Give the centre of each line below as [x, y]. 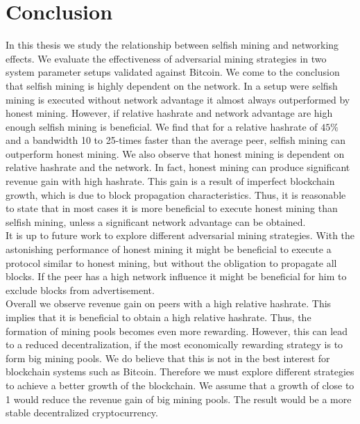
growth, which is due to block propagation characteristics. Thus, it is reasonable [176, 194]
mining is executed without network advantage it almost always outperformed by [178, 99]
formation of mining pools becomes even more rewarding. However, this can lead [177, 331]
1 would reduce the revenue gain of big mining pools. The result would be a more [179, 399]
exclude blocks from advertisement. [80, 290]
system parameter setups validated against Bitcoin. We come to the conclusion [173, 72]
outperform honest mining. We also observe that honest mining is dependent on [175, 153]
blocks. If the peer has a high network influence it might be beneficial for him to [176, 276]
